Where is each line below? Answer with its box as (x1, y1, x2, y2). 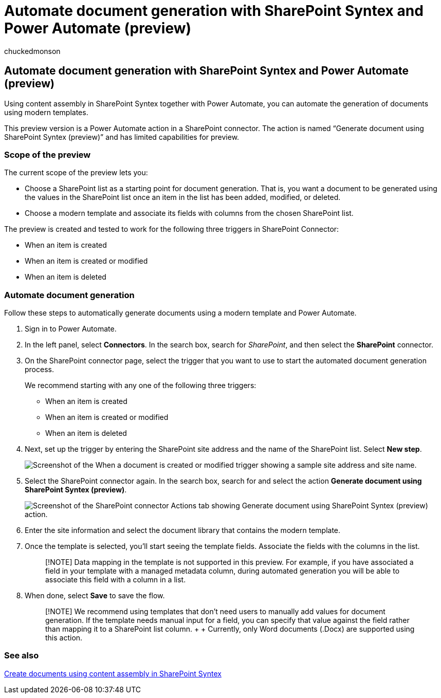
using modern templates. (4, 107, 88, 117)
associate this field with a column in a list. (45, 575, 186, 584)
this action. (45, 633, 83, 642)
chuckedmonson (4, 46, 61, 56)
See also (4, 650, 39, 661)
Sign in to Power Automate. (25, 324, 117, 334)
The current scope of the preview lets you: (4, 168, 148, 177)
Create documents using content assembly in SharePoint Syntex (4, 669, 222, 678)
